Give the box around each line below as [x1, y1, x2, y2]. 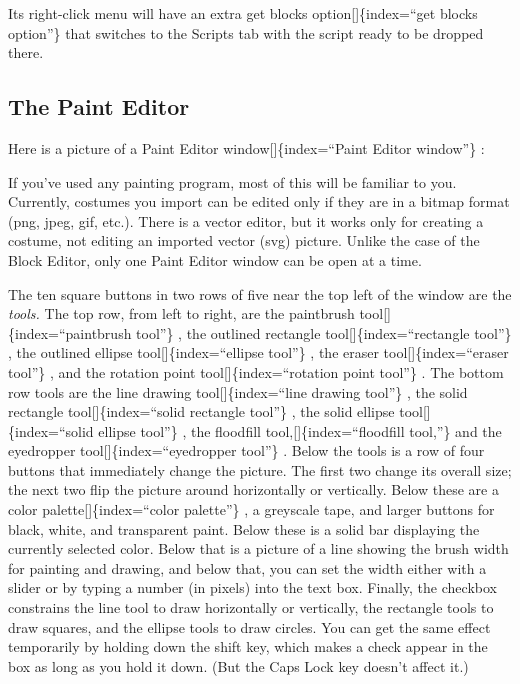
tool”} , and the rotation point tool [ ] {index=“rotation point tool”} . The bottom [8, 361, 504, 382]
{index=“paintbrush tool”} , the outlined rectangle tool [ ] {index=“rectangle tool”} [8, 322, 512, 343]
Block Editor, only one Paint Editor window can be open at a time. [8, 249, 422, 270]
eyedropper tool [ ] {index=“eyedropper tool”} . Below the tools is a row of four [8, 440, 485, 461]
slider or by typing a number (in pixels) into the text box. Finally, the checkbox [8, 577, 497, 598]
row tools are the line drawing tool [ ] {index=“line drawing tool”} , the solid [8, 381, 468, 402]
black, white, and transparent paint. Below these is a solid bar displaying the [8, 518, 480, 539]
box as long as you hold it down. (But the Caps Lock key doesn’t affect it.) [8, 655, 469, 676]
